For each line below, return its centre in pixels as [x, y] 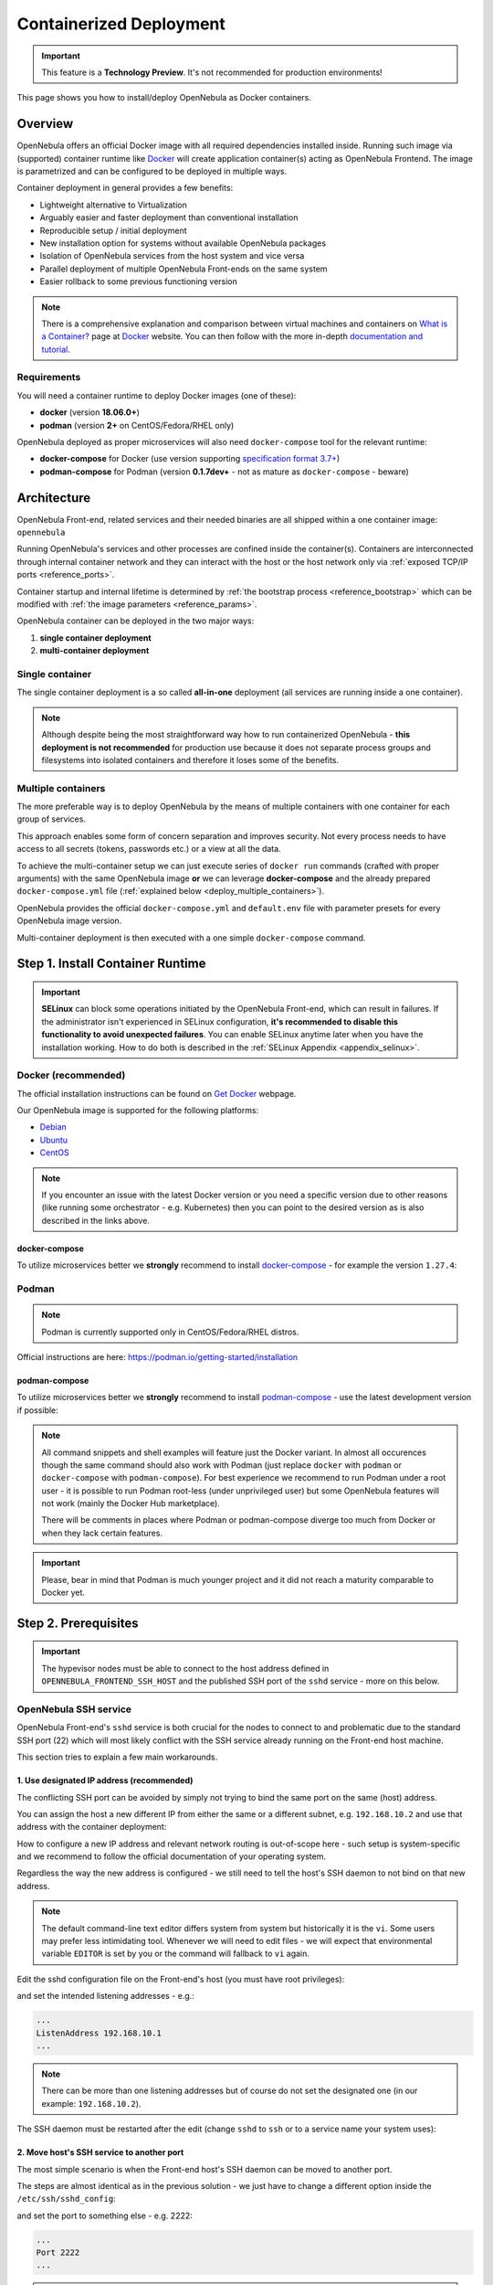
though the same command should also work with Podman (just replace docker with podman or [221, 1465]
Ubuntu [54, 1140]
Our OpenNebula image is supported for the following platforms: [138, 1111]
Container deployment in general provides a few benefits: [125, 188]
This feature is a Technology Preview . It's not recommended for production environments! [212, 72]
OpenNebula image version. [69, 921]
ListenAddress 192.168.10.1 [99, 2033]
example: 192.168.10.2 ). [91, 2103]
